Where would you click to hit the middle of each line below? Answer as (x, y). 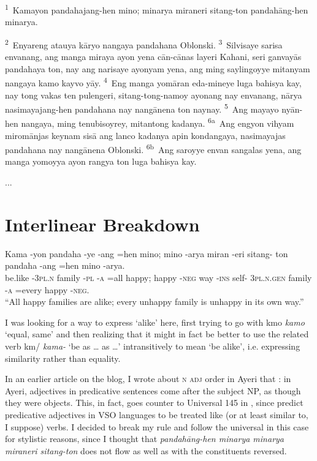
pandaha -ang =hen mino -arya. (65, 265)
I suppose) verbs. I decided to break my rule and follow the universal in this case (157, 426)
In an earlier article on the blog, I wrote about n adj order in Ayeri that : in (148, 379)
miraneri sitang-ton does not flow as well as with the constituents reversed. (146, 450)
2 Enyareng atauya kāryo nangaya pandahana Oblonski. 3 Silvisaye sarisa (144, 43)
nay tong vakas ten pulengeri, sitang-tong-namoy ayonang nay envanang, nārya (154, 95)
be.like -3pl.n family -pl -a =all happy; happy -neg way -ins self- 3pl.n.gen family (158, 277)
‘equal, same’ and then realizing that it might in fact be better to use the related (157, 334)
